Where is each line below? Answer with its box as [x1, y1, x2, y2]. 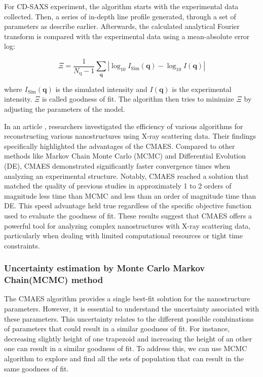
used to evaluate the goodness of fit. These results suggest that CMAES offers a [4, 210, 252, 221]
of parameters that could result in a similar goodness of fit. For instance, [4, 323, 230, 334]
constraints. [4, 240, 40, 250]
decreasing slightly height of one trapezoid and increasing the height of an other [4, 333, 252, 343]
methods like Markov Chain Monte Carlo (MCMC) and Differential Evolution [4, 150, 246, 161]
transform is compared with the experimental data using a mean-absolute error [4, 30, 250, 41]
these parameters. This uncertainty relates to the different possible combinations [4, 313, 254, 324]
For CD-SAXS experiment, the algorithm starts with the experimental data [4, 1, 239, 11]
